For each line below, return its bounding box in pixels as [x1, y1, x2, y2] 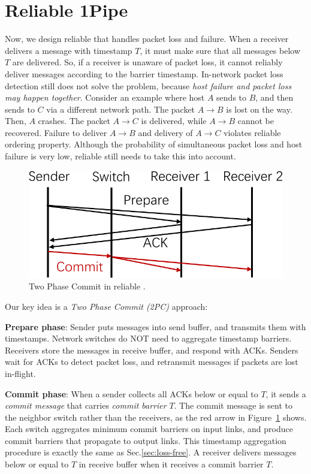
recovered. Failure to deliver [5, 126, 107, 138]
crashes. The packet [38, 114, 110, 127]
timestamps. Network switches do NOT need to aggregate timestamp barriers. [5, 332, 292, 345]
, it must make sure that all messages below [140, 44, 301, 56]
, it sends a [265, 387, 306, 400]
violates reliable [224, 126, 281, 138]
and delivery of [138, 126, 193, 138]
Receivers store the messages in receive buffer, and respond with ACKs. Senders [5, 343, 298, 356]
